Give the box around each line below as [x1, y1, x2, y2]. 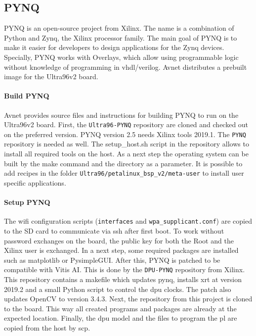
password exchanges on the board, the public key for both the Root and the [4, 235, 234, 245]
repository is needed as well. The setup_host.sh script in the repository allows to [4, 139, 249, 149]
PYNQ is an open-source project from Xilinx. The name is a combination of [4, 23, 234, 33]
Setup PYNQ [4, 197, 50, 207]
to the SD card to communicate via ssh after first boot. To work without [4, 225, 224, 236]
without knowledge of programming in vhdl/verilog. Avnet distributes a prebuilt [4, 61, 247, 72]
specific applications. [4, 177, 66, 188]
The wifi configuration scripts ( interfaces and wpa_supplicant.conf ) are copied [4, 216, 252, 226]
